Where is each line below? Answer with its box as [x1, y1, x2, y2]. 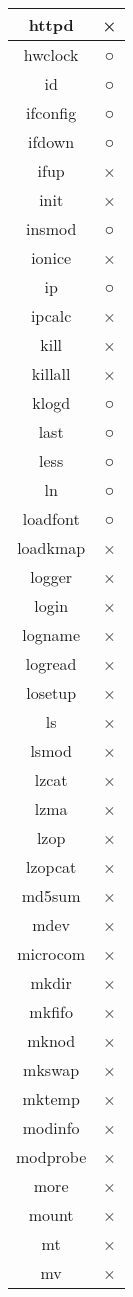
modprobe [16, 1145, 87, 1168]
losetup [26, 681, 77, 704]
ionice [31, 246, 72, 269]
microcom [17, 942, 86, 965]
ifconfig [26, 101, 77, 124]
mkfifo [29, 1000, 73, 1023]
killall [31, 362, 71, 385]
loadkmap [17, 536, 86, 559]
